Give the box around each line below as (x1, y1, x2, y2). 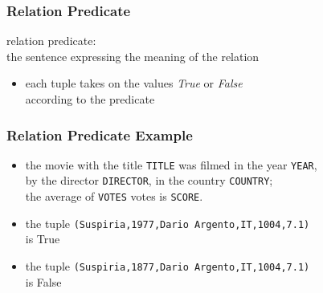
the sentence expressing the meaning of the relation (6, 47, 260, 64)
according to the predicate (25, 91, 155, 107)
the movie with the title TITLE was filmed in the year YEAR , (25, 156, 317, 173)
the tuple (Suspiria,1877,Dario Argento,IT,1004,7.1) (25, 258, 310, 275)
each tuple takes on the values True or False (25, 75, 243, 92)
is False (25, 273, 62, 290)
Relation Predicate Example (6, 124, 193, 144)
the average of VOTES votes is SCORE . (25, 188, 203, 205)
